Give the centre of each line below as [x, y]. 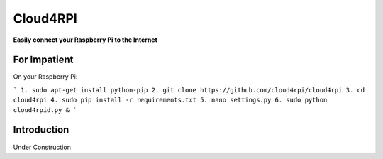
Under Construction [42, 147]
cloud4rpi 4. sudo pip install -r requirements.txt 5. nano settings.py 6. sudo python [170, 100]
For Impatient [43, 60]
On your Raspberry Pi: [45, 77]
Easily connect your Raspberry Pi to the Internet [85, 40]
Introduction [41, 130]
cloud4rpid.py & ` [45, 110]
